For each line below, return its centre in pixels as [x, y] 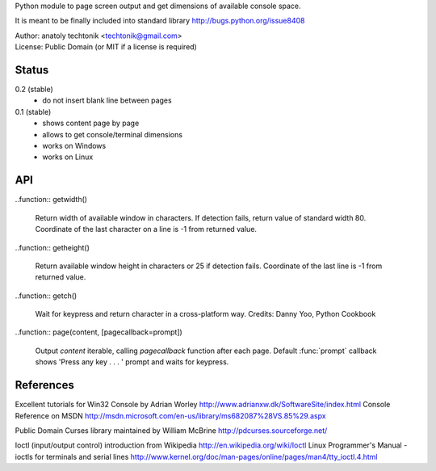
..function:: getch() [46, 296]
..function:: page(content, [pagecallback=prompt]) [99, 332]
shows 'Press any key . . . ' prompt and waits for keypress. [132, 362]
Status [32, 70]
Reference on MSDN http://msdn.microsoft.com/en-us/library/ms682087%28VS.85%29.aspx [170, 415]
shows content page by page [91, 123]
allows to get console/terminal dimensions [113, 134]
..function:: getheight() [52, 247]
